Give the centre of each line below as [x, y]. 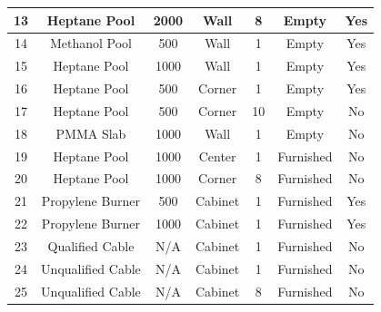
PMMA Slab [91, 133]
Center [217, 156]
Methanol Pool [90, 43]
